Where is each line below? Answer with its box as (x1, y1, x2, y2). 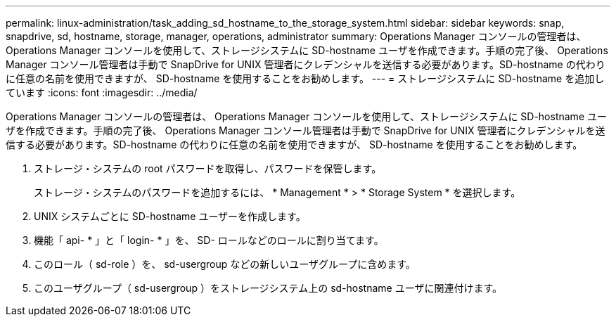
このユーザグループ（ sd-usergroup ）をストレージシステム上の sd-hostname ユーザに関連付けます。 (34, 282, 502, 294)
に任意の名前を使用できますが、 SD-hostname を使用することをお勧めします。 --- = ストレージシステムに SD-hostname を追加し (6, 72, 605, 84)
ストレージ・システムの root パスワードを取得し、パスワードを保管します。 (34, 162, 382, 174)
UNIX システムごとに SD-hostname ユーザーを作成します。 (34, 210, 306, 222)
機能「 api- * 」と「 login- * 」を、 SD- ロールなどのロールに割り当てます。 (34, 234, 384, 246)
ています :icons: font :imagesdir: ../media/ (6, 86, 198, 98)
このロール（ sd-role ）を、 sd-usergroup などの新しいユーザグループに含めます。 (34, 258, 416, 270)
